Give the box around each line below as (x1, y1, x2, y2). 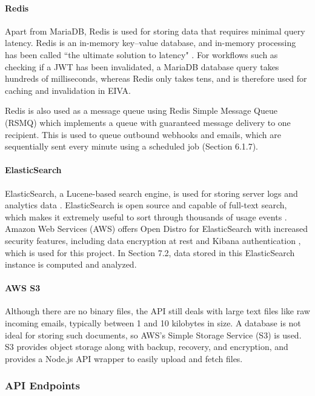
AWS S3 (5, 282, 41, 294)
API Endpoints (5, 378, 81, 393)
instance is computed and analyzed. (5, 258, 137, 271)
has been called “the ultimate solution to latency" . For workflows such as (5, 48, 278, 61)
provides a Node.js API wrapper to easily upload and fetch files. (5, 352, 243, 365)
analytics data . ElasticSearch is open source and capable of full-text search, (5, 199, 287, 211)
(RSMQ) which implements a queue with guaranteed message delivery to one (5, 116, 291, 128)
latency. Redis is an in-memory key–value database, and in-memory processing (5, 36, 296, 49)
